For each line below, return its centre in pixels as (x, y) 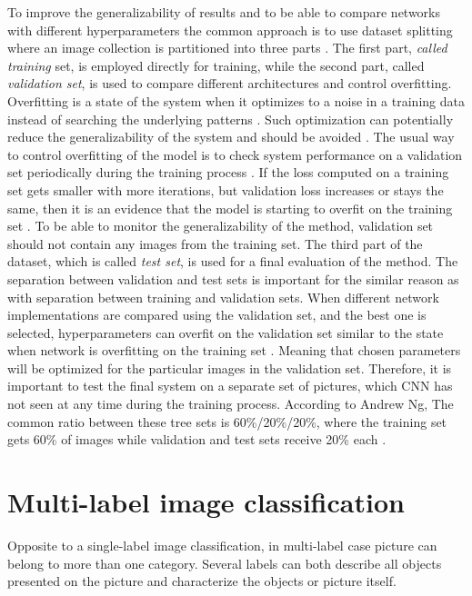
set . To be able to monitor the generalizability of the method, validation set (221, 226)
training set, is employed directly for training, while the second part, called (216, 65)
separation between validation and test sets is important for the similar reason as (233, 278)
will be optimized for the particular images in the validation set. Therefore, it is (230, 368)
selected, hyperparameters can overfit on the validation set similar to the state (226, 332)
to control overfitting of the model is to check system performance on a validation (235, 154)
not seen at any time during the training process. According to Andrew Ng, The (231, 404)
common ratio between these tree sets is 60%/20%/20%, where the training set (227, 421)
